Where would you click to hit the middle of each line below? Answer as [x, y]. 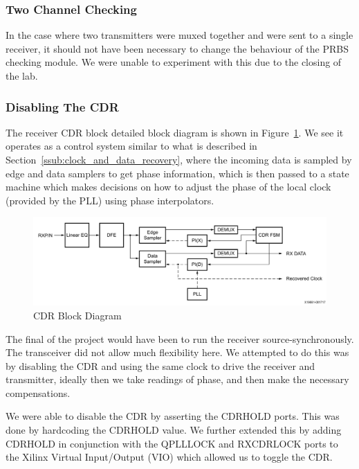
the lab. [22, 76]
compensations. [38, 392]
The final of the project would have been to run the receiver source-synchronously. [180, 338]
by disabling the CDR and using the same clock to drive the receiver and [160, 365]
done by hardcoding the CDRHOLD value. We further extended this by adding [174, 430]
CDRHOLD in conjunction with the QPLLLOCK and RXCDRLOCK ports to [172, 443]
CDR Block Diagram [77, 315]
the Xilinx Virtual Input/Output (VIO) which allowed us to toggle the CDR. [169, 457]
